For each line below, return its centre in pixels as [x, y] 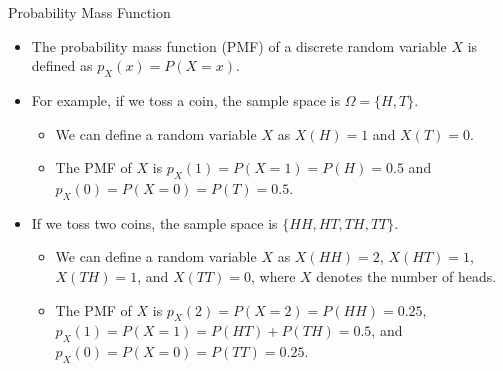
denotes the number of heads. [406, 275]
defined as [62, 65]
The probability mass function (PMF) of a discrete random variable [239, 45]
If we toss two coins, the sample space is [154, 222]
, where [273, 275]
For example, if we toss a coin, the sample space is [185, 99]
